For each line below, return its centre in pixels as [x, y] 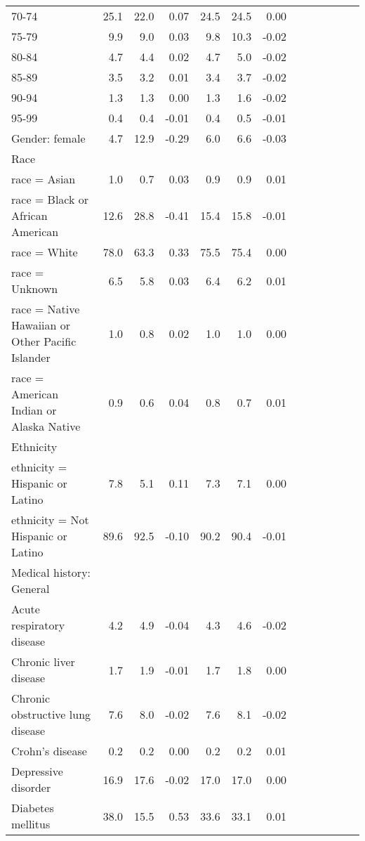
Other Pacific [44, 341]
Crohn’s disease [49, 751]
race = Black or [50, 199]
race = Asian [44, 179]
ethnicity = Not [50, 520]
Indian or [34, 410]
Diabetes [33, 808]
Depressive [37, 771]
